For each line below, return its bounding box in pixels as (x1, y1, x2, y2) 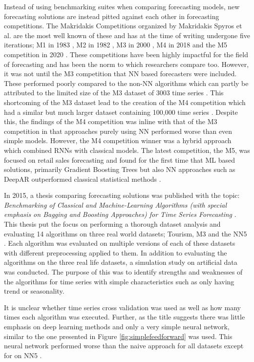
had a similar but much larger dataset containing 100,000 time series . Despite (4, 106, 238, 117)
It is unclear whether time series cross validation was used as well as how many (4, 302, 241, 312)
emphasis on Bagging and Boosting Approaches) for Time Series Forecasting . (4, 209, 236, 219)
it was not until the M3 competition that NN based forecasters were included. (4, 68, 237, 79)
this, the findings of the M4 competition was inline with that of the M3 (4, 116, 217, 127)
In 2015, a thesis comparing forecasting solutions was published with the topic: (4, 190, 240, 200)
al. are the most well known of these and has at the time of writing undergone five (4, 30, 250, 40)
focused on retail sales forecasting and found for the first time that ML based (4, 154, 235, 165)
